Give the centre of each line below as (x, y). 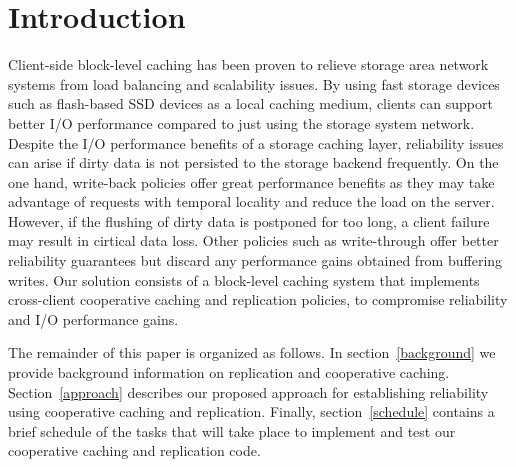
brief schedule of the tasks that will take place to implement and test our (232, 430)
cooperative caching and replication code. (134, 450)
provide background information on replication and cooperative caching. (229, 372)
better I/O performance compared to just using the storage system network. (241, 122)
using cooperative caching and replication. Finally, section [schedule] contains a (251, 411)
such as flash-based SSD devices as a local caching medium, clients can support (250, 103)
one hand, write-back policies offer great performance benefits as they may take (251, 181)
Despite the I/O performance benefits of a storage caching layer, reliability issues (256, 142)
